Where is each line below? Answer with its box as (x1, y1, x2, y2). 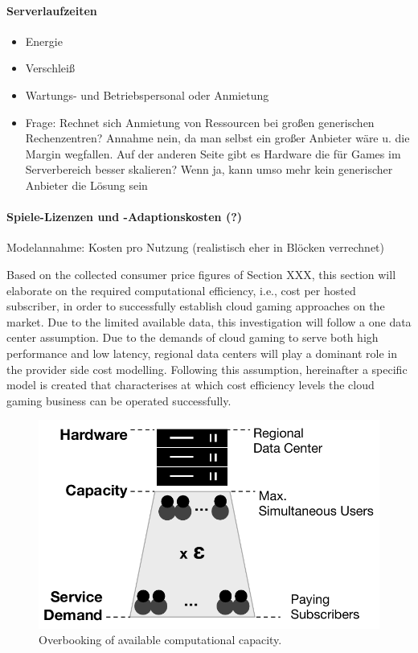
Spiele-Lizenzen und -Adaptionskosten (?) (6, 208, 243, 225)
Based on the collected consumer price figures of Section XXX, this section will (6, 265, 396, 282)
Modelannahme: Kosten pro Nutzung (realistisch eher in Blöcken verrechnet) (6, 239, 385, 256)
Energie (25, 32, 63, 49)
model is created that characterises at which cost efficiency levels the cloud (6, 376, 375, 393)
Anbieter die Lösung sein (25, 176, 148, 193)
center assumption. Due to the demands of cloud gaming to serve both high (6, 329, 379, 346)
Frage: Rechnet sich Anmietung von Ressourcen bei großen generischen (25, 113, 375, 130)
